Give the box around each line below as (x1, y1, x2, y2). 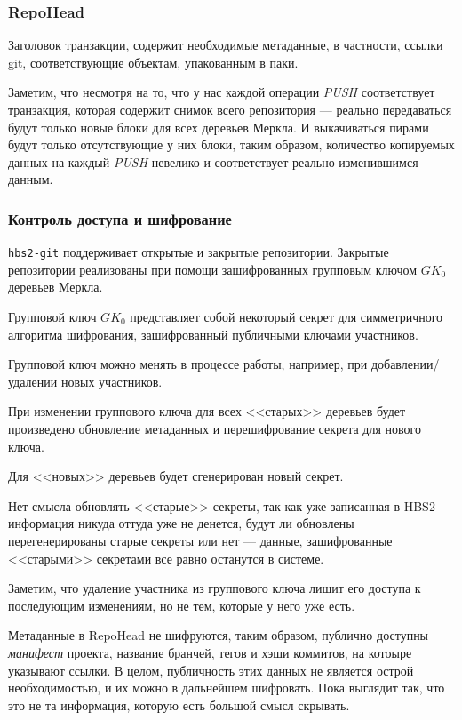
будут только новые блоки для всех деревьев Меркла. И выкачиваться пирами (8, 117, 429, 136)
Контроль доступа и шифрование (8, 207, 232, 229)
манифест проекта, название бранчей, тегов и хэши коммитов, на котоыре (8, 643, 412, 661)
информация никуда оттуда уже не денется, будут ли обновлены (8, 514, 354, 532)
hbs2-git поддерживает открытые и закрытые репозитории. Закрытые (8, 243, 389, 261)
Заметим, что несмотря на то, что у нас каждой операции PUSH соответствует (8, 83, 435, 101)
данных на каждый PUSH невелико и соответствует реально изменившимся (8, 152, 418, 171)
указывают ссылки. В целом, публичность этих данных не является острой (8, 660, 414, 679)
